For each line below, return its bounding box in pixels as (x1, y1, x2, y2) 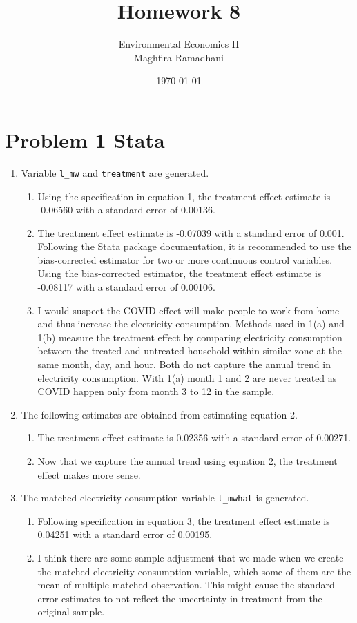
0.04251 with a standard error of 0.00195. (37, 527, 213, 541)
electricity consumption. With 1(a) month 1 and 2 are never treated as (37, 370, 337, 385)
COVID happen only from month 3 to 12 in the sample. (37, 384, 275, 399)
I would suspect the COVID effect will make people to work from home (37, 303, 340, 317)
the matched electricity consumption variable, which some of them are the (37, 564, 351, 578)
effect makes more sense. (37, 467, 141, 481)
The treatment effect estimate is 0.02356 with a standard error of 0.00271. (37, 430, 351, 445)
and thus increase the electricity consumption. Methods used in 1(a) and (37, 316, 345, 331)
